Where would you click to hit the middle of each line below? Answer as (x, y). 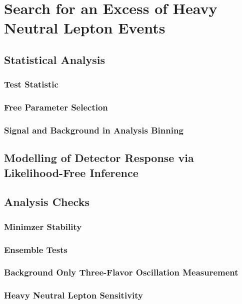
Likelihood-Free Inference (71, 172)
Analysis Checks (47, 202)
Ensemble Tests (36, 249)
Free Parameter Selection (56, 107)
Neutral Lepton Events (85, 28)
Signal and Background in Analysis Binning (94, 130)
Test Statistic (31, 84)
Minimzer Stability (43, 226)
